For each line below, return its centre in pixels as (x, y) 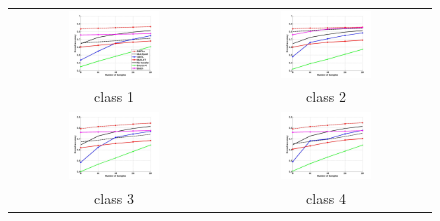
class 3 (114, 197)
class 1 (114, 96)
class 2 (326, 96)
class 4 (326, 197)
